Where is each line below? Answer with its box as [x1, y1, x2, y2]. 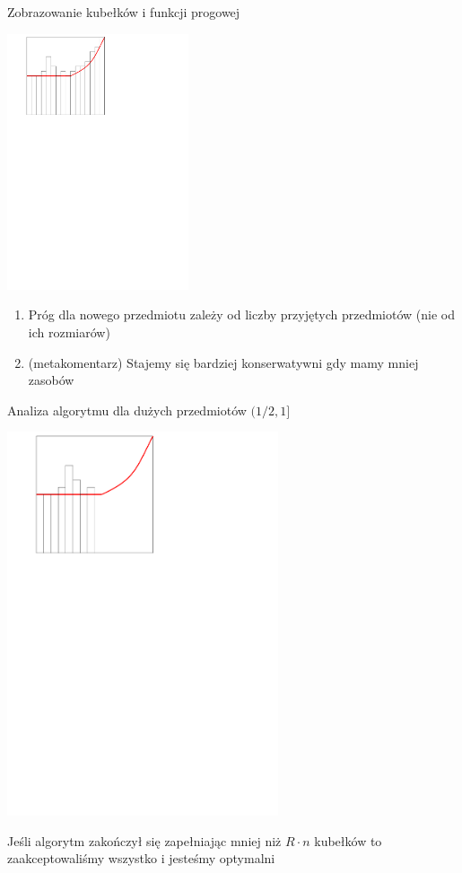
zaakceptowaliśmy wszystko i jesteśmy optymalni [7, 849, 275, 868]
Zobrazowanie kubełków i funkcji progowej [7, 3, 240, 21]
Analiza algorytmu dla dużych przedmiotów [7, 400, 247, 419]
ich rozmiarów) [28, 323, 110, 342]
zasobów [28, 371, 74, 389]
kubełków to [314, 831, 382, 850]
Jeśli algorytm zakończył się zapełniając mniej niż [7, 831, 282, 850]
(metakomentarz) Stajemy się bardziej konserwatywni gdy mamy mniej [28, 353, 419, 371]
